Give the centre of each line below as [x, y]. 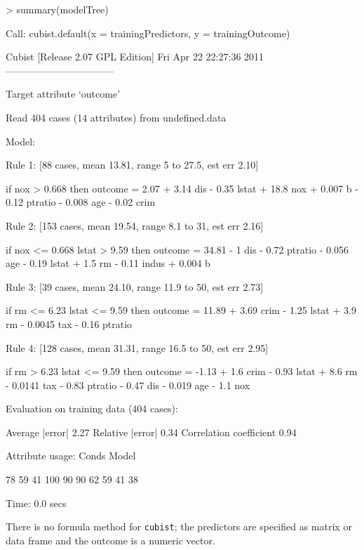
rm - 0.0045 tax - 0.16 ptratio [69, 323]
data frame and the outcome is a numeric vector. [110, 540]
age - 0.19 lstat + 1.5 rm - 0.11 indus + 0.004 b [108, 263]
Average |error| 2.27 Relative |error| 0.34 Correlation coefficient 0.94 [151, 432]
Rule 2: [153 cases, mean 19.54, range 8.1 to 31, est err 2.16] [135, 225]
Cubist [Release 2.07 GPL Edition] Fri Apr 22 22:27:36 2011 [135, 57]
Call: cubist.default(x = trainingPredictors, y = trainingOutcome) [148, 33]
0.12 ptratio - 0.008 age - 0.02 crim [81, 202]
